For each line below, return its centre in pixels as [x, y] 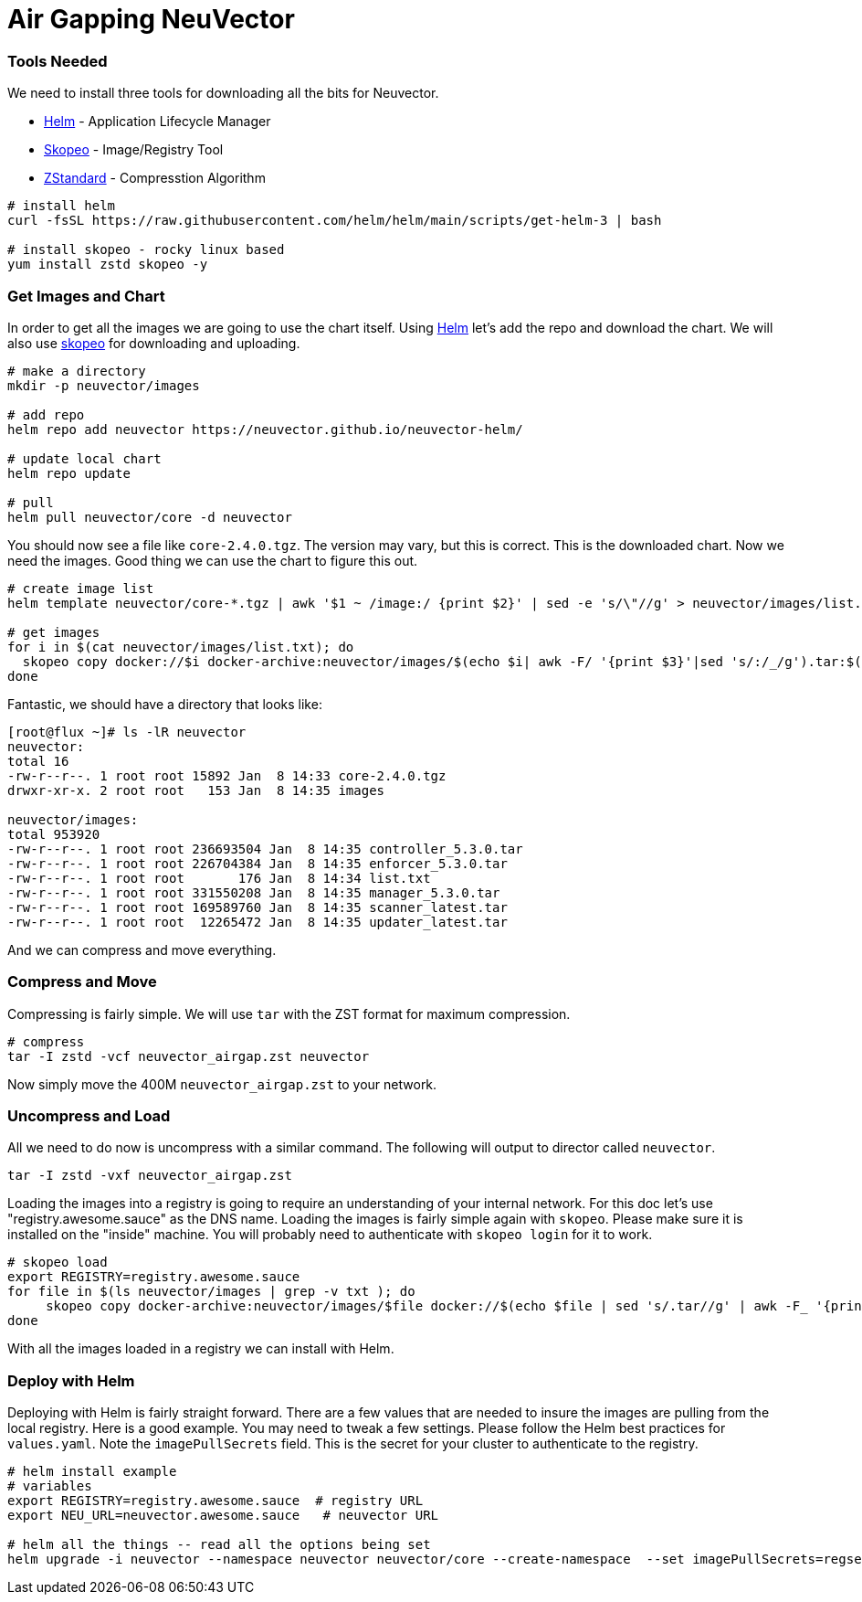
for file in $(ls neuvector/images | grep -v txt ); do [211, 1292]
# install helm [62, 206]
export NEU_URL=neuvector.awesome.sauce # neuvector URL [223, 1516]
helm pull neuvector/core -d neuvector [150, 517]
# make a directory [77, 371]
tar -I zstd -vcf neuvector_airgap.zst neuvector [189, 1056]
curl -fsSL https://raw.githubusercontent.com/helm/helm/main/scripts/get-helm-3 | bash [335, 221]
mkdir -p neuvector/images [104, 385]
